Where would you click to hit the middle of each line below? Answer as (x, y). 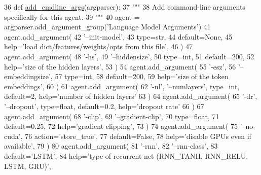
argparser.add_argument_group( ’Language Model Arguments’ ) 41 (107, 27)
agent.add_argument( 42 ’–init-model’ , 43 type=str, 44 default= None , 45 (118, 36)
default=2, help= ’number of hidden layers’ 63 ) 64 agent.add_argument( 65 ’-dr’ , (131, 96)
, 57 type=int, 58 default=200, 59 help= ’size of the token (139, 76)
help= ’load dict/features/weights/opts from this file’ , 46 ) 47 (99, 46)
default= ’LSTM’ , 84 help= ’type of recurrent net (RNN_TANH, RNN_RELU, (126, 155)
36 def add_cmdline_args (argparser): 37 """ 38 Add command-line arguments (125, 7)
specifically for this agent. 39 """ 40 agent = (72, 16)
